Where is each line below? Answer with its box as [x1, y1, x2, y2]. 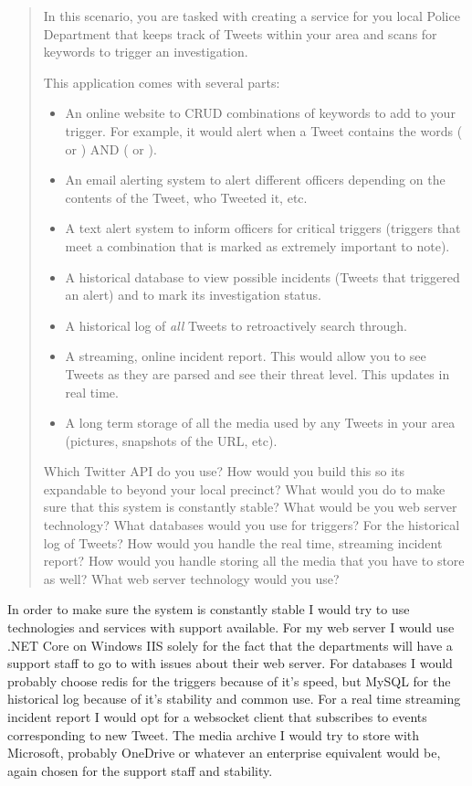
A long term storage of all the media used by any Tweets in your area [65, 413, 456, 432]
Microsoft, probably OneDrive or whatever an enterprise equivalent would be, [7, 743, 441, 762]
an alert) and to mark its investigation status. [65, 285, 321, 304]
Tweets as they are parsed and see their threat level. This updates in [65, 364, 450, 383]
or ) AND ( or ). [65, 139, 157, 158]
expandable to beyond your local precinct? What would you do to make [43, 479, 446, 498]
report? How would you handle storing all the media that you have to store [43, 551, 465, 570]
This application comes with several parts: [43, 72, 280, 91]
